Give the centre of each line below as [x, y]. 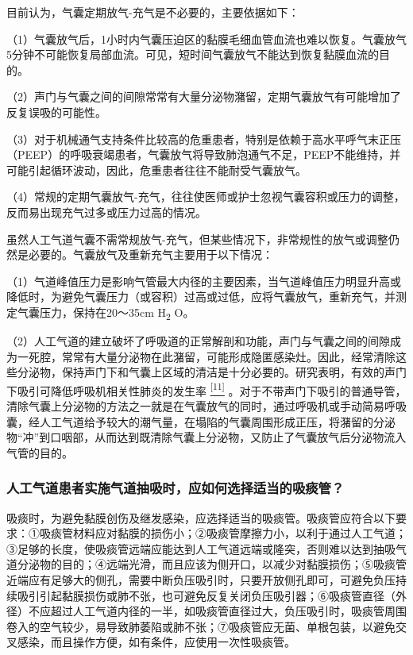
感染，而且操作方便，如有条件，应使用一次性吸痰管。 [156, 642]
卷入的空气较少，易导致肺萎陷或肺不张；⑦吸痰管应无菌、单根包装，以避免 [201, 626]
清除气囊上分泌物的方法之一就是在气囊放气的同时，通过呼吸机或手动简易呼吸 [206, 406]
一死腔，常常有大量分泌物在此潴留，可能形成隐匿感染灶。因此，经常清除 [206, 356]
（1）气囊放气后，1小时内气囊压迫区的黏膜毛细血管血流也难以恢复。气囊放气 [206, 39]
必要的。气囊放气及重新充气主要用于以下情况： [151, 254]
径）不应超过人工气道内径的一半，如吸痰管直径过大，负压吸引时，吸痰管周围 [206, 611]
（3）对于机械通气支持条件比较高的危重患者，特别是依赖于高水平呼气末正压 [204, 139]
